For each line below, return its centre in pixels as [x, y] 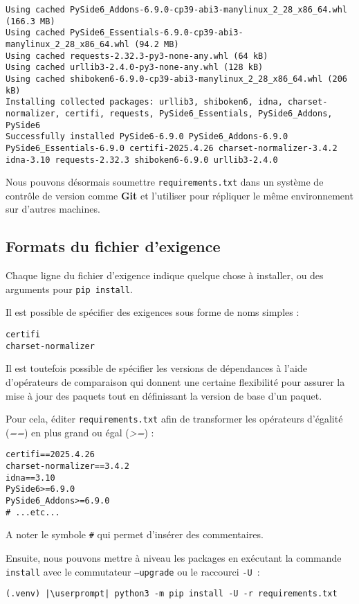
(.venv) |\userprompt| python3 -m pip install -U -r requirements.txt [172, 594]
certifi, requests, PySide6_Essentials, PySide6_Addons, [199, 113]
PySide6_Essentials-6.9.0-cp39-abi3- [157, 33]
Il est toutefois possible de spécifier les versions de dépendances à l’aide [156, 368]
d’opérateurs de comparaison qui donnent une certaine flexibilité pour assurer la [175, 381]
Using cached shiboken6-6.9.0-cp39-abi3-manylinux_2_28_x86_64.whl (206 [176, 79]
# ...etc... [33, 512]
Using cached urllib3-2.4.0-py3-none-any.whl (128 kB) [135, 68]
